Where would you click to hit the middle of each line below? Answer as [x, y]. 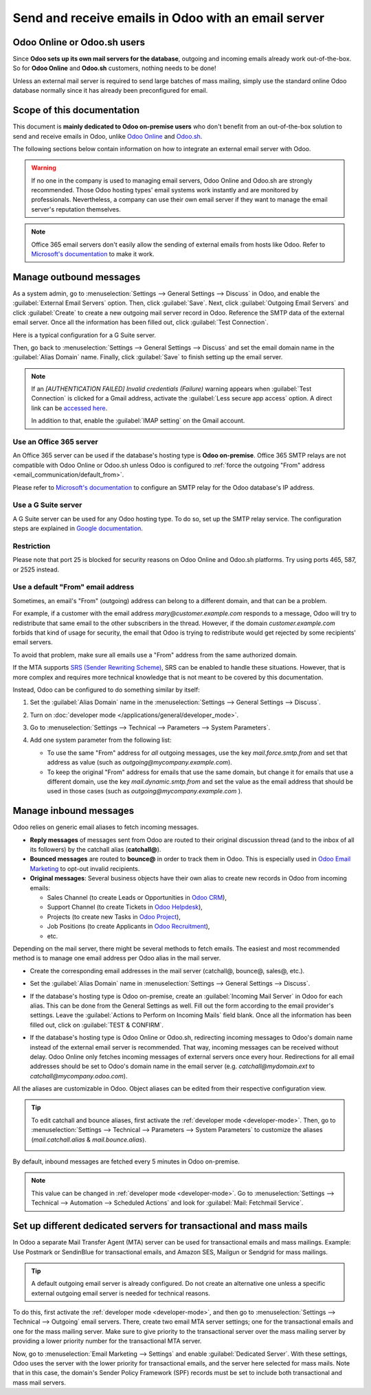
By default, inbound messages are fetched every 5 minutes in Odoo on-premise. [126, 1161]
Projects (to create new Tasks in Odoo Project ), [114, 916]
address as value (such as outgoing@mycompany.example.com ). [140, 762]
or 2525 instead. [36, 569]
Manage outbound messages [77, 277]
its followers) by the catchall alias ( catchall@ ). [95, 850]
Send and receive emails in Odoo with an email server [169, 18]
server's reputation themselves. [76, 209]
